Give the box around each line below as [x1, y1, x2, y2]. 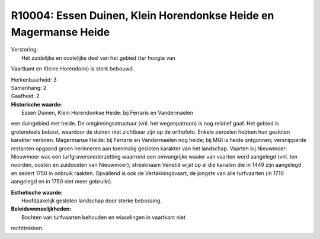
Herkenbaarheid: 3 [11, 76, 57, 83]
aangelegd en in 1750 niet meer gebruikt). [11, 178, 113, 185]
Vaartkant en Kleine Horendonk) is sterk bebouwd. [11, 65, 135, 72]
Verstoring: [11, 46, 39, 53]
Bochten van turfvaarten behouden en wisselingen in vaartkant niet [21, 214, 186, 221]
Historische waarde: [11, 101, 62, 108]
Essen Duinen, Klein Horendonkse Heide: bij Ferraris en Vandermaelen [21, 109, 194, 117]
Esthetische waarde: [11, 189, 63, 196]
